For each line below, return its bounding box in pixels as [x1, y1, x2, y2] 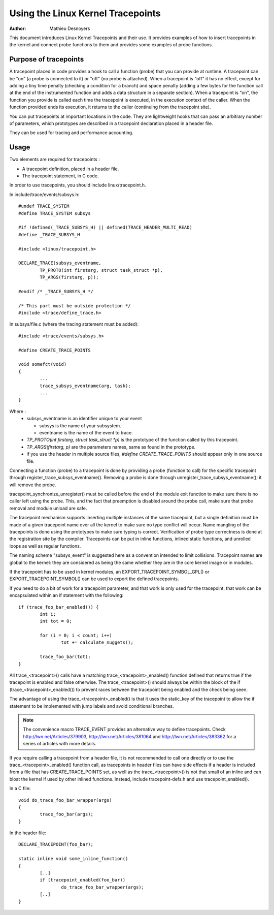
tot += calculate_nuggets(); [61, 640, 134, 645]
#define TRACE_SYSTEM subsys [18, 210, 91, 216]
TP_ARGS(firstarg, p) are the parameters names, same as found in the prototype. [26, 444, 196, 450]
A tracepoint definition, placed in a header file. [22, 166, 119, 172]
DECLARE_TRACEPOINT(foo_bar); [18, 841, 94, 847]
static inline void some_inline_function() [18, 856, 128, 862]
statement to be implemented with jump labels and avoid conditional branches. [9, 703, 175, 709]
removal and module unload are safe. [9, 505, 87, 511]
